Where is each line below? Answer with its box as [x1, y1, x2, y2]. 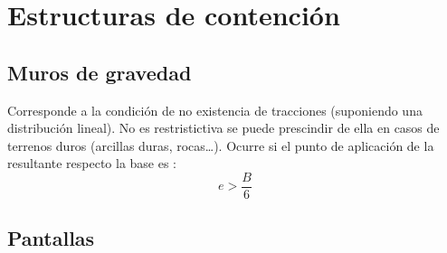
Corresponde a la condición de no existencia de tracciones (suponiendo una [7, 100, 423, 119]
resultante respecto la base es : [7, 154, 177, 173]
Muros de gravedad [7, 58, 192, 86]
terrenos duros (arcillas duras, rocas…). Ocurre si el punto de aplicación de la [7, 136, 434, 155]
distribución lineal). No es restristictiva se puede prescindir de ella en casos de [7, 118, 440, 137]
